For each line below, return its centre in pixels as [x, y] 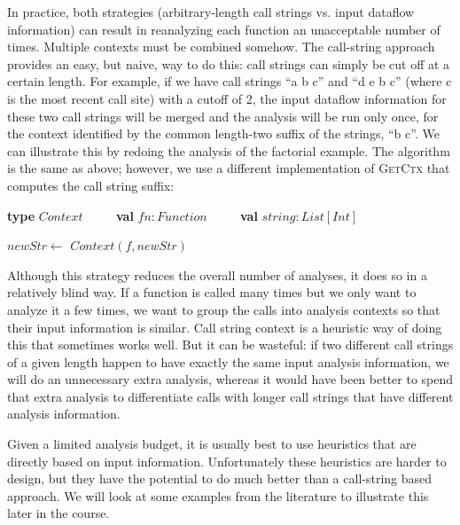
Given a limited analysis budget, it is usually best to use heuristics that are [212, 444]
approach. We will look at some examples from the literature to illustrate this [218, 495]
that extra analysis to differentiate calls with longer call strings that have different [230, 396]
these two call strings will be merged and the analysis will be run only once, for [223, 116]
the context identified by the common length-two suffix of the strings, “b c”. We [223, 133]
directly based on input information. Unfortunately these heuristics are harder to [227, 461]
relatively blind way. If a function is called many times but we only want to [212, 292]
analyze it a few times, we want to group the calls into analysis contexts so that [224, 309]
